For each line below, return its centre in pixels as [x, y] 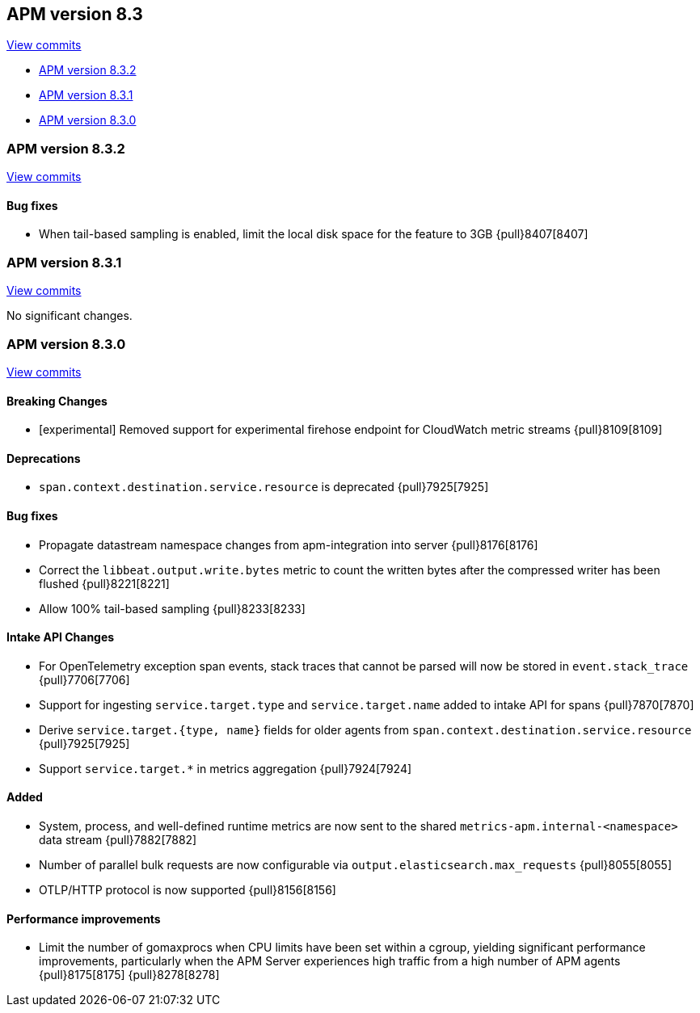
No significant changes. [70, 316]
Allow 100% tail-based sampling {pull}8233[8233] [172, 608]
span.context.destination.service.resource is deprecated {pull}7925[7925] [264, 487]
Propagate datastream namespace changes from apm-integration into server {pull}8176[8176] [289, 544]
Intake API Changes [61, 637]
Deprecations [44, 458]
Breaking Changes [57, 401]
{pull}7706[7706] [84, 679]
